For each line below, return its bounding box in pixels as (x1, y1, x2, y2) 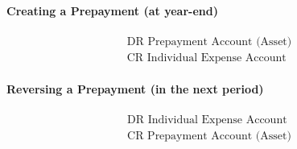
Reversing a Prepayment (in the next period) (6, 81, 264, 97)
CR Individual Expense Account (126, 52, 287, 64)
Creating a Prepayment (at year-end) (6, 2, 218, 19)
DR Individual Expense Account (127, 114, 287, 126)
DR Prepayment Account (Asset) (126, 35, 292, 48)
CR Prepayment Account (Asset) (127, 130, 291, 142)
